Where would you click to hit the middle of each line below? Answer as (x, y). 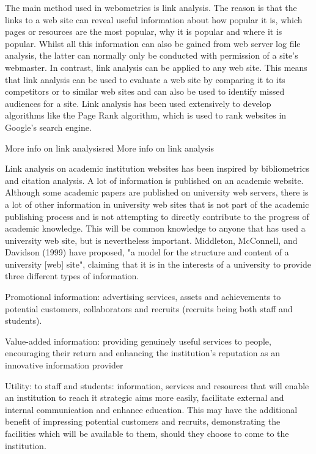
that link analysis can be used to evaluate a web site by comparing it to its (145, 79)
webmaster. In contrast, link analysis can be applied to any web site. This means (156, 67)
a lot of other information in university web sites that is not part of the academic (157, 204)
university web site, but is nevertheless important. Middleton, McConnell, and (151, 240)
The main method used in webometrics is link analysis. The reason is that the (151, 7)
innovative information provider (64, 365)
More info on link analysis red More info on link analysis (109, 148)
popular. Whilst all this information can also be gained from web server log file (153, 43)
